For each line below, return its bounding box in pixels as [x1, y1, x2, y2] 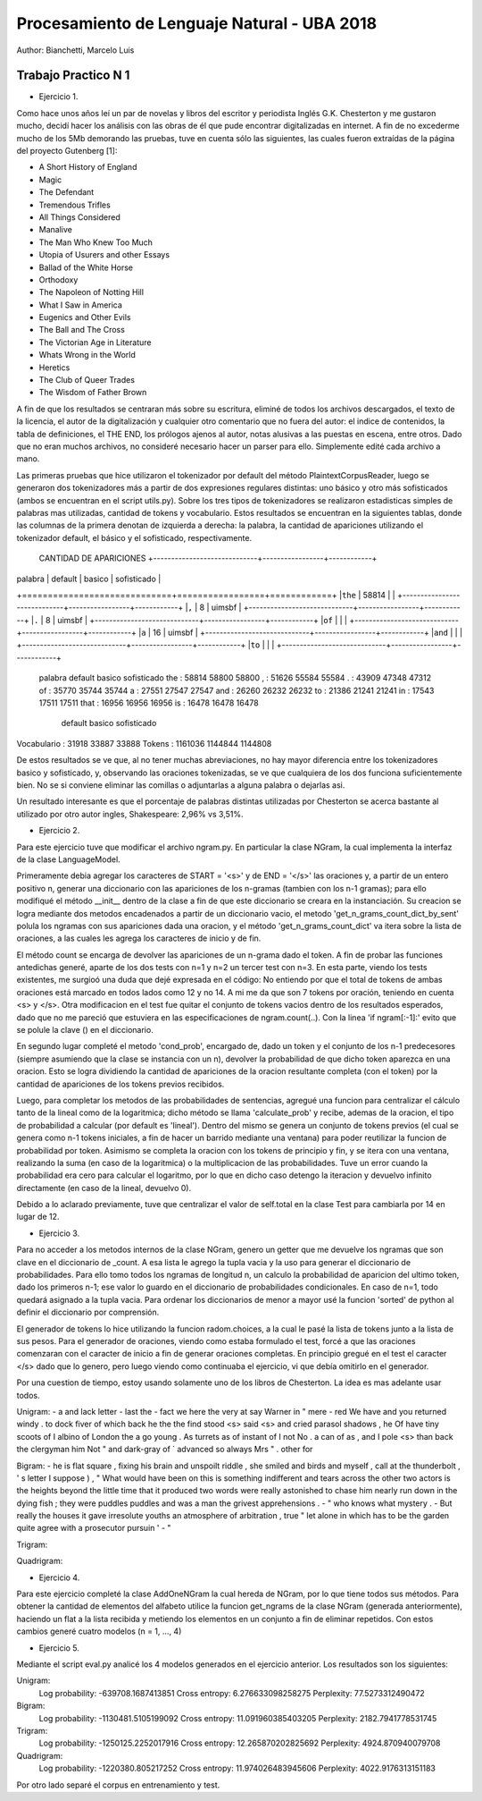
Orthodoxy [38, 274, 79, 285]
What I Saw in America [38, 300, 122, 310]
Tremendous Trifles [38, 199, 111, 210]
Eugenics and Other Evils [38, 312, 131, 323]
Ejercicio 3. [38, 1228, 80, 1239]
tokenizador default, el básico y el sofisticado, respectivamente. [16, 532, 253, 543]
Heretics [38, 362, 71, 373]
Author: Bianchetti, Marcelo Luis [16, 45, 135, 55]
